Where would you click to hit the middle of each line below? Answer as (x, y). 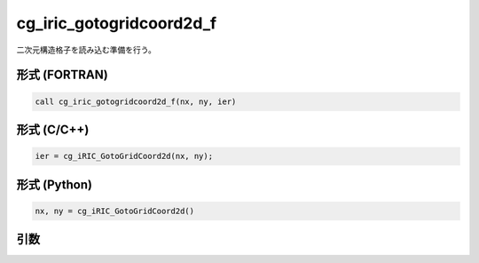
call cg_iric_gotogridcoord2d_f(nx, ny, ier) (136, 101)
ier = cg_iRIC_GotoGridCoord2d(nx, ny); (124, 156)
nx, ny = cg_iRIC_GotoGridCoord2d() (115, 211)
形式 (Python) (55, 184)
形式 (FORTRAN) (62, 75)
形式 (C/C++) (53, 129)
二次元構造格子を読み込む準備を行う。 (86, 50)
